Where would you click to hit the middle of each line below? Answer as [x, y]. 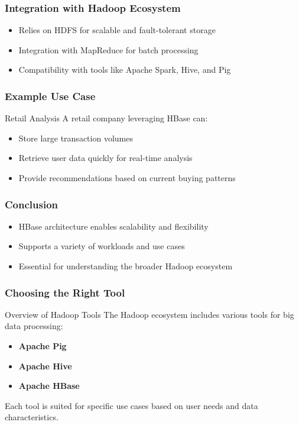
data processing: [34, 326]
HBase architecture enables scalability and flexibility [113, 226]
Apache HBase [49, 386]
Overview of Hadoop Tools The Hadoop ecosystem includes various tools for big [149, 314]
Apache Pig [43, 346]
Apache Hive [45, 366]
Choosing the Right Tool [65, 292]
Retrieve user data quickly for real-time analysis [105, 158]
